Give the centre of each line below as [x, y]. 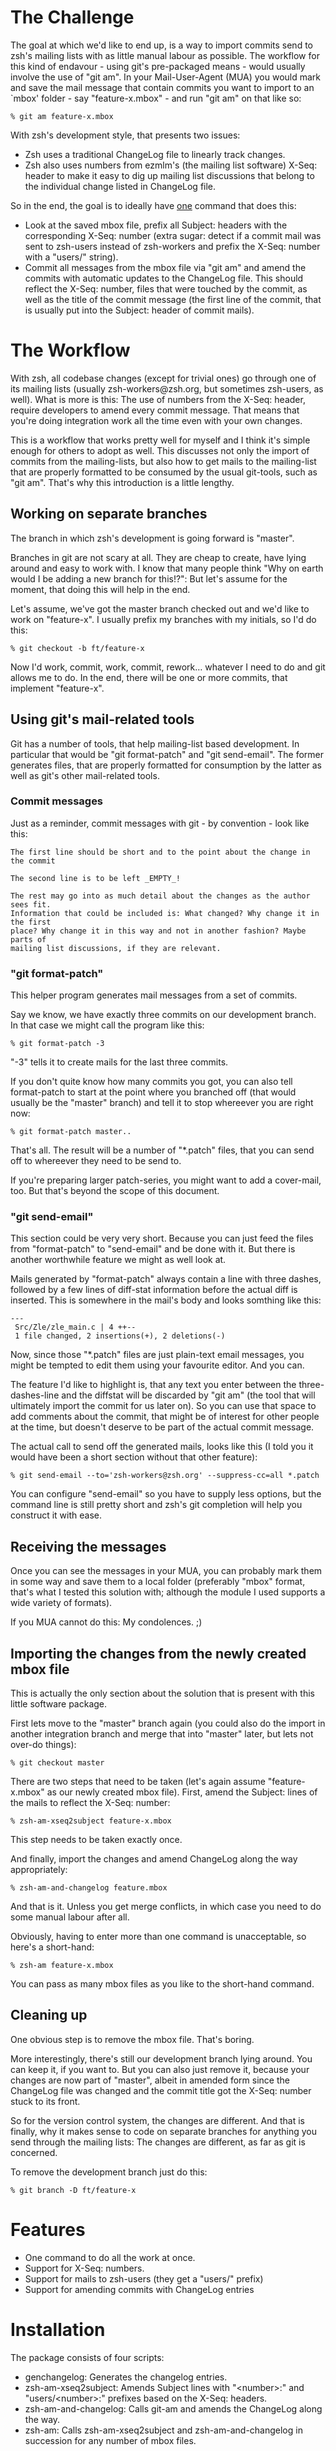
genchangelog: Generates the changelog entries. [126, 2377]
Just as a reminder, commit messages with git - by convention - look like [160, 823]
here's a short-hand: [52, 1947]
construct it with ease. [56, 1515]
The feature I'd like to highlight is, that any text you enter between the [153, 1385]
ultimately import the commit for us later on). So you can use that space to [163, 1406]
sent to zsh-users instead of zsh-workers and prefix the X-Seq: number [172, 246]
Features [48, 2230]
